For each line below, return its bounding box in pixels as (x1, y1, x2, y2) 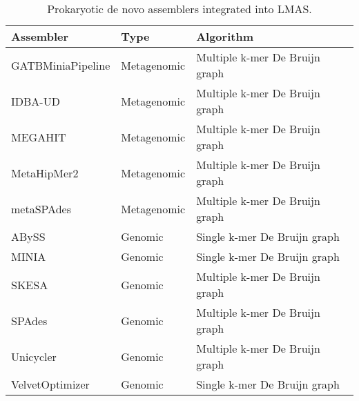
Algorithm (196, 28, 253, 44)
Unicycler (11, 348, 57, 364)
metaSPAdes (11, 200, 71, 217)
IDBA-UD (11, 92, 60, 109)
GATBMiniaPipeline (11, 57, 110, 73)
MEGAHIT (11, 128, 66, 145)
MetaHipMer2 (11, 164, 79, 181)
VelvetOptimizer (11, 376, 90, 392)
